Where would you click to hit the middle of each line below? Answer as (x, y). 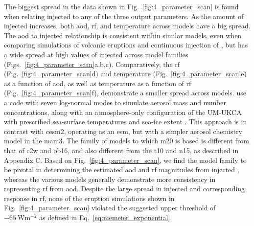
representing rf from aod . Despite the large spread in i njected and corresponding (125, 189)
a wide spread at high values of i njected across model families (96, 54)
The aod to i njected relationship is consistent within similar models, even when (123, 35)
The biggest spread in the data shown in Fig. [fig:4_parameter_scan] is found (121, 6)
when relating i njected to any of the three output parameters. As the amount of (124, 16)
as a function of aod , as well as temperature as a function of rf (98, 83)
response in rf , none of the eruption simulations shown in (89, 198)
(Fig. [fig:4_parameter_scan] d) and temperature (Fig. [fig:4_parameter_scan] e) (125, 74)
